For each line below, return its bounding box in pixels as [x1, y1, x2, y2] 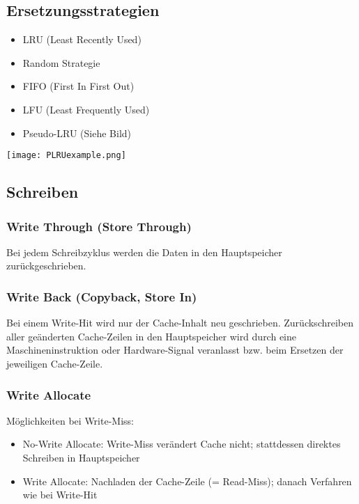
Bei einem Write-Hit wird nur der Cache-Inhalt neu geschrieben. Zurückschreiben [6, 315, 354, 330]
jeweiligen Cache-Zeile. [6, 356, 103, 371]
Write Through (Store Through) [6, 217, 192, 235]
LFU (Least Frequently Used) [22, 102, 150, 116]
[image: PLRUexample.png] [6, 150, 126, 161]
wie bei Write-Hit [22, 487, 98, 502]
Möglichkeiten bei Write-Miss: [6, 413, 134, 427]
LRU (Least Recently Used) [22, 32, 142, 47]
